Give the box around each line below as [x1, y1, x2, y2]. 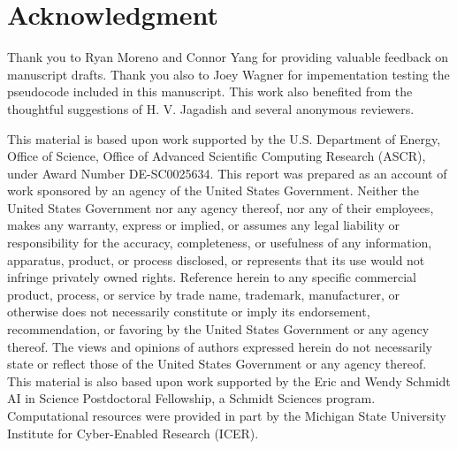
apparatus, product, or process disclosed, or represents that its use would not [7, 250, 425, 269]
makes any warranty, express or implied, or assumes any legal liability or [7, 216, 400, 234]
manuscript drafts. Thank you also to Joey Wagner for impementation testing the [7, 65, 450, 83]
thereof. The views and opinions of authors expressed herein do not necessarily [7, 337, 433, 355]
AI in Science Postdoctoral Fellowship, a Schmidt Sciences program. [7, 389, 376, 407]
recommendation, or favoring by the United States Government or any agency [7, 320, 430, 339]
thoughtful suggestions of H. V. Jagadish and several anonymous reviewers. [7, 99, 415, 118]
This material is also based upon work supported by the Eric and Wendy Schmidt [7, 371, 451, 390]
